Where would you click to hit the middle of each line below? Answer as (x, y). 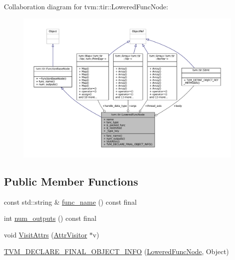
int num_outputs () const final (50, 218)
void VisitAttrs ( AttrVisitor (46, 235)
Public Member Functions (71, 181)
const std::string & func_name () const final (70, 201)
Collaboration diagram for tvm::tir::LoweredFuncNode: (86, 6)
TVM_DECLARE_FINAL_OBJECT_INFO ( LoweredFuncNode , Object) (117, 251)
